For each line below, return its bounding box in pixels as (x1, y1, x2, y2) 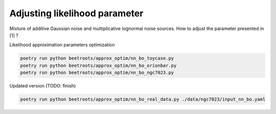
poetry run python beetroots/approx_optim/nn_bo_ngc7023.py (20, 70, 174, 76)
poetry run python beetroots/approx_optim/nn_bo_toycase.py (20, 55, 174, 61)
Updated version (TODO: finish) (9, 83, 76, 89)
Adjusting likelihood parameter (9, 8, 144, 19)
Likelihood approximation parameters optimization (9, 42, 115, 48)
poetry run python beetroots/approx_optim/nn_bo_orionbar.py (20, 63, 177, 68)
